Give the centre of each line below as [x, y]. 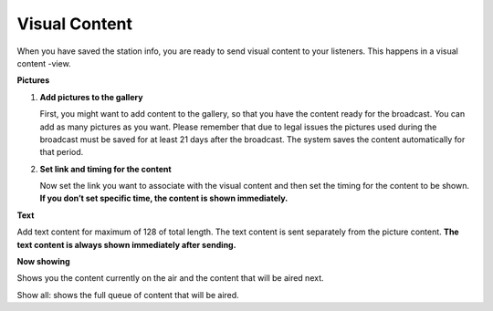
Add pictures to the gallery [91, 97]
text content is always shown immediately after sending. [126, 244]
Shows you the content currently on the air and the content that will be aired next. [170, 278]
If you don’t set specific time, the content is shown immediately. [164, 198]
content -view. [44, 63]
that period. [62, 152]
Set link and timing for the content [106, 169]
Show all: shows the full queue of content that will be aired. [128, 295]
